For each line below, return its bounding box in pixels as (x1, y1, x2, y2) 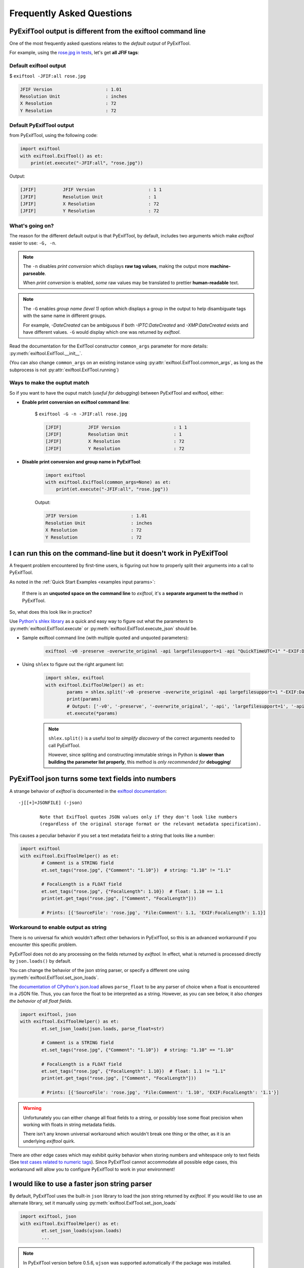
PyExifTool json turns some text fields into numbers (9, 774, 176, 783)
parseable (23, 270, 45, 276)
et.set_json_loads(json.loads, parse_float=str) (41, 1026, 165, 1032)
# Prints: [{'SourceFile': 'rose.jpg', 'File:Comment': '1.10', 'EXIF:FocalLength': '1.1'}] (41, 1089, 280, 1096)
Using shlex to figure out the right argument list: (22, 661, 124, 667)
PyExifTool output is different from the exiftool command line (9, 27, 206, 36)
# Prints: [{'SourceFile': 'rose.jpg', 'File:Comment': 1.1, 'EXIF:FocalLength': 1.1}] (41, 910, 266, 915)
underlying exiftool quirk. (23, 1138, 75, 1144)
